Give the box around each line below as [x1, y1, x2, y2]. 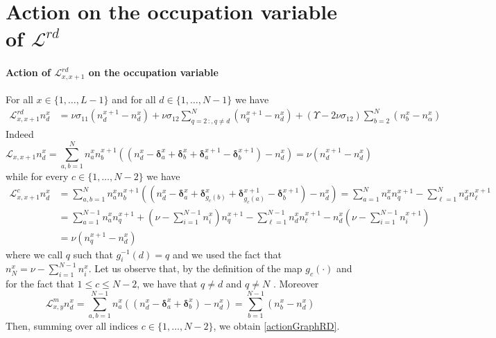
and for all [112, 92, 156, 107]
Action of [6, 65, 51, 80]
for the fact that [6, 276, 74, 291]
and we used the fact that [172, 247, 282, 261]
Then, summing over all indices [6, 318, 139, 332]
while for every [6, 168, 69, 183]
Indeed [6, 127, 34, 141]
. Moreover [273, 276, 319, 291]
